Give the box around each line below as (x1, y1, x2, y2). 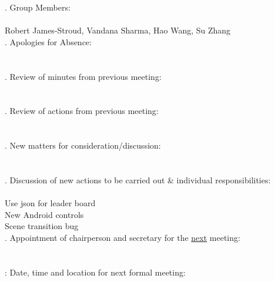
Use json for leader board (5, 197, 96, 209)
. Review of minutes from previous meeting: (5, 70, 162, 82)
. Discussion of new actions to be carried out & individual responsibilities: (5, 173, 271, 186)
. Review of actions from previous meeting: (5, 105, 159, 117)
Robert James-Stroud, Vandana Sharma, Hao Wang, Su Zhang (5, 24, 231, 36)
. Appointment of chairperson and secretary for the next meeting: (5, 231, 240, 243)
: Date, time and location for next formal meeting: (5, 266, 186, 278)
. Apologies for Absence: (5, 35, 92, 48)
